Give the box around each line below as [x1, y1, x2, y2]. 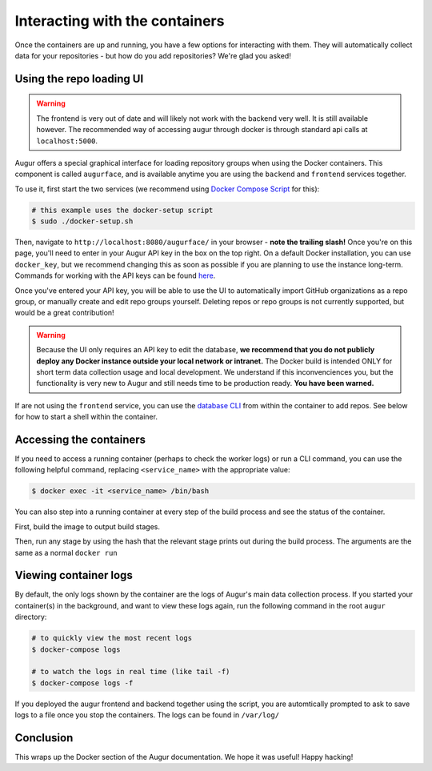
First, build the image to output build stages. [14, 521, 160, 532]
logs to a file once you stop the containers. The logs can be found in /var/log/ [14, 710, 280, 720]
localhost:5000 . [36, 136, 98, 146]
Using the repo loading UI [14, 72, 144, 86]
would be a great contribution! [14, 308, 115, 318]
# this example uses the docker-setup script [31, 205, 214, 215]
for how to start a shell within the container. [14, 412, 158, 422]
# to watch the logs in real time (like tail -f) [31, 667, 230, 677]
